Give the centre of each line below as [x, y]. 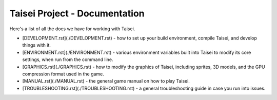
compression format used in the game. [63, 74]
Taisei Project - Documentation [77, 13]
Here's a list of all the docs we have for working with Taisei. [72, 29]
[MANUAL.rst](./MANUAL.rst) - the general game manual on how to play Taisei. [106, 81]
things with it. [37, 45]
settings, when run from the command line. [68, 59]
